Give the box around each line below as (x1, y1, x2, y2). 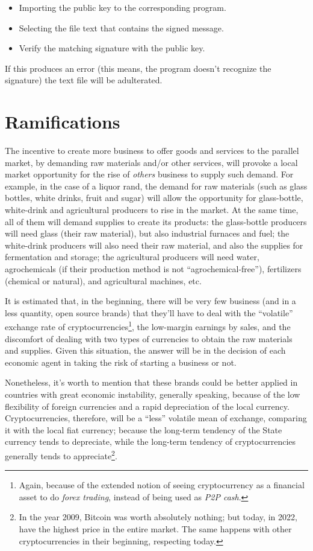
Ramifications (5, 109, 120, 134)
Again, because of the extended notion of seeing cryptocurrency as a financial (19, 479, 305, 491)
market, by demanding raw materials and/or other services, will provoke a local (5, 156, 298, 168)
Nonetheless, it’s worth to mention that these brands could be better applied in (5, 376, 298, 389)
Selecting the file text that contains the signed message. (19, 21, 224, 34)
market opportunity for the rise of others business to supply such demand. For (5, 168, 294, 180)
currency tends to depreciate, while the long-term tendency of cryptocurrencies (5, 435, 296, 448)
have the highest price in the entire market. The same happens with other (19, 523, 292, 535)
